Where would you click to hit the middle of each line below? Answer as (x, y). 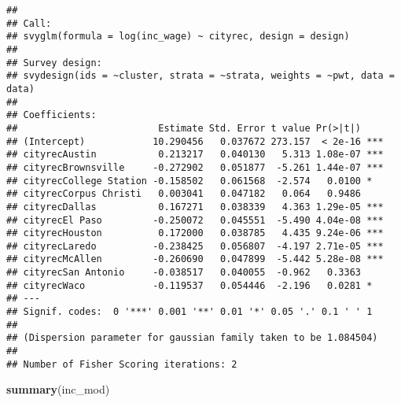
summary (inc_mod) (58, 389)
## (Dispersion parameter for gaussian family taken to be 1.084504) (192, 338)
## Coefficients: (52, 115)
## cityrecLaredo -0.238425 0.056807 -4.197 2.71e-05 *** (195, 246)
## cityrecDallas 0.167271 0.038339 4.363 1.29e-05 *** (195, 207)
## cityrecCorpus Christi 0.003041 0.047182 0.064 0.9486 (184, 194)
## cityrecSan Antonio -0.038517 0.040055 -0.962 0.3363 (184, 273)
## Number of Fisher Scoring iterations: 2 (122, 364)
